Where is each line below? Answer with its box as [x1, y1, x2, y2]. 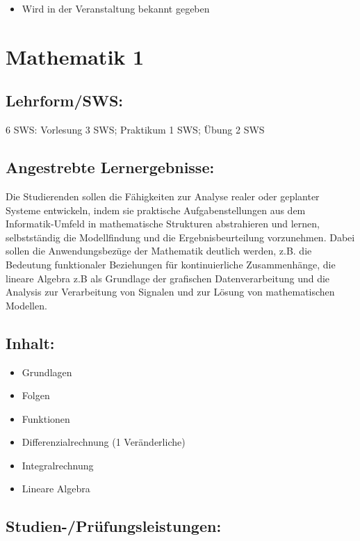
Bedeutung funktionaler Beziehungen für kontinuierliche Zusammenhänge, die [6, 257, 336, 271]
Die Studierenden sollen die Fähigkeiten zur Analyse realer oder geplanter [6, 188, 320, 203]
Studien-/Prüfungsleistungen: [6, 515, 222, 537]
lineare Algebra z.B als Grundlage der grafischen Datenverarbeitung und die [6, 270, 330, 285]
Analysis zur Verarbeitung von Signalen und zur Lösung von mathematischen [6, 284, 335, 299]
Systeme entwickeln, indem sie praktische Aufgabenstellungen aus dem [6, 202, 306, 217]
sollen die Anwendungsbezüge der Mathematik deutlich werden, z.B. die [6, 243, 312, 258]
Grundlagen [22, 364, 72, 379]
